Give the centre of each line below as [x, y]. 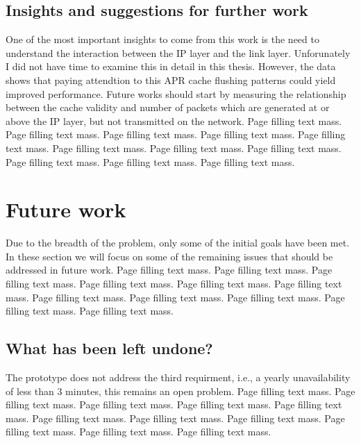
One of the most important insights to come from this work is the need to [162, 39]
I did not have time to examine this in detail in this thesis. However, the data [171, 66]
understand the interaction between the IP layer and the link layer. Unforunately [178, 52]
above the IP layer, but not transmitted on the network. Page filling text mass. [174, 120]
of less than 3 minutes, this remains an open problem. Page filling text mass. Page [180, 391]
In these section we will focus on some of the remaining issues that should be [169, 256]
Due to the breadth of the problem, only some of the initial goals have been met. [178, 243]
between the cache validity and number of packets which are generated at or [168, 107]
